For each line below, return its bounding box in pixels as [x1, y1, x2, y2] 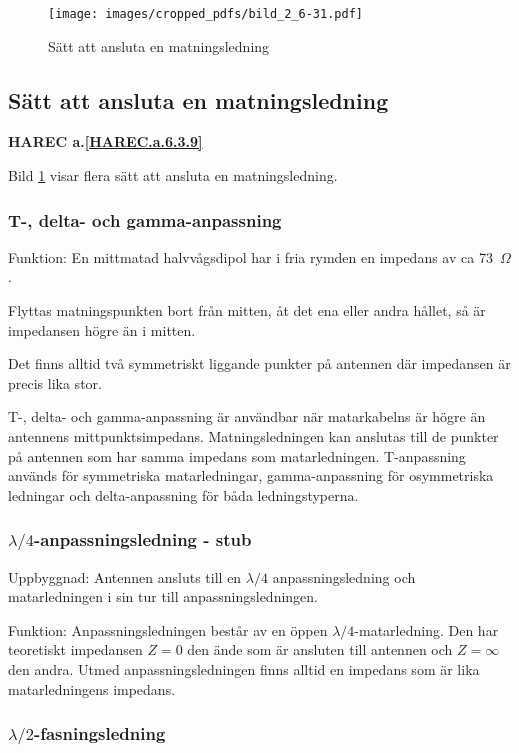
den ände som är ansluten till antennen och [187, 639, 453, 660]
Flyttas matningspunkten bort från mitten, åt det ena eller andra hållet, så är [8, 300, 486, 321]
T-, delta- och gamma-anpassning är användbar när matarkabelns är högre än [8, 406, 486, 427]
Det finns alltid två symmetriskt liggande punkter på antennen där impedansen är [8, 353, 511, 374]
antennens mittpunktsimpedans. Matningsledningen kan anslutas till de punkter [8, 426, 499, 447]
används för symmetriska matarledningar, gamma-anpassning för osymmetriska [8, 465, 494, 486]
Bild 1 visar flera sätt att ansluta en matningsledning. [8, 165, 338, 186]
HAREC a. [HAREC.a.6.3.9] [8, 131, 203, 152]
